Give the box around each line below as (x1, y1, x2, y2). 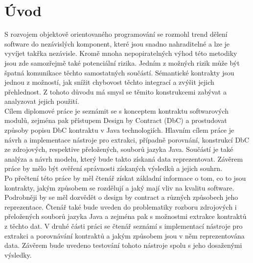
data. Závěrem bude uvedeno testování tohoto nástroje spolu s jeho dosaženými (4, 240, 242, 250)
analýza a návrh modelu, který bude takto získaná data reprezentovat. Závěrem (4, 153, 243, 164)
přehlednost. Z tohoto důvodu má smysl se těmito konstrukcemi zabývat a (4, 86, 227, 96)
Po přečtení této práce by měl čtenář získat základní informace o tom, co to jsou (4, 173, 246, 183)
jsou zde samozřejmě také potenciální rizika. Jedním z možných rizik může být (4, 57, 240, 68)
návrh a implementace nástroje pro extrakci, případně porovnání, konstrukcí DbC (4, 134, 250, 144)
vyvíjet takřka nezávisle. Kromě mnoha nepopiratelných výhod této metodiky (4, 48, 237, 58)
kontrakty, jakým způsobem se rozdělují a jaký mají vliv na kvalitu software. (4, 182, 234, 192)
